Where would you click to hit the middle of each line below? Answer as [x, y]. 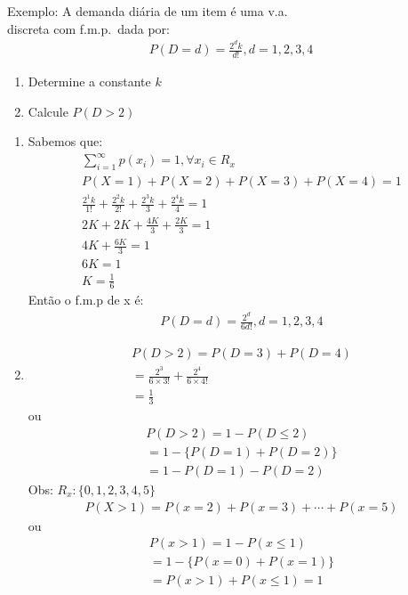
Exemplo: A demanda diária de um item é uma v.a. [148, 11]
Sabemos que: [65, 141]
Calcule [48, 111]
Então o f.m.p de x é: [86, 300]
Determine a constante [89, 82]
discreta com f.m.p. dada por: [88, 28]
